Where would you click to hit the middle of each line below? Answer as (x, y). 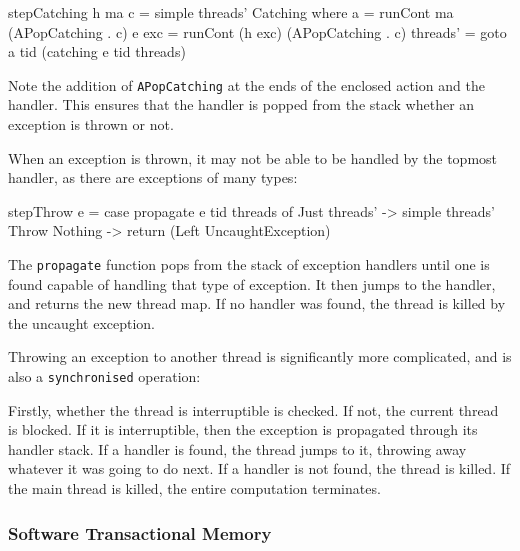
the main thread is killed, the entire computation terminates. (194, 488)
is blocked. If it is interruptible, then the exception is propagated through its (243, 429)
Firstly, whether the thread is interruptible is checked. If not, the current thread (253, 409)
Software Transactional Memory (140, 532)
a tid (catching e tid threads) (97, 51)
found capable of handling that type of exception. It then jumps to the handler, (252, 283)
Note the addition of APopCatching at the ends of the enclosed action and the (246, 84)
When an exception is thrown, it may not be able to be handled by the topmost (253, 157)
